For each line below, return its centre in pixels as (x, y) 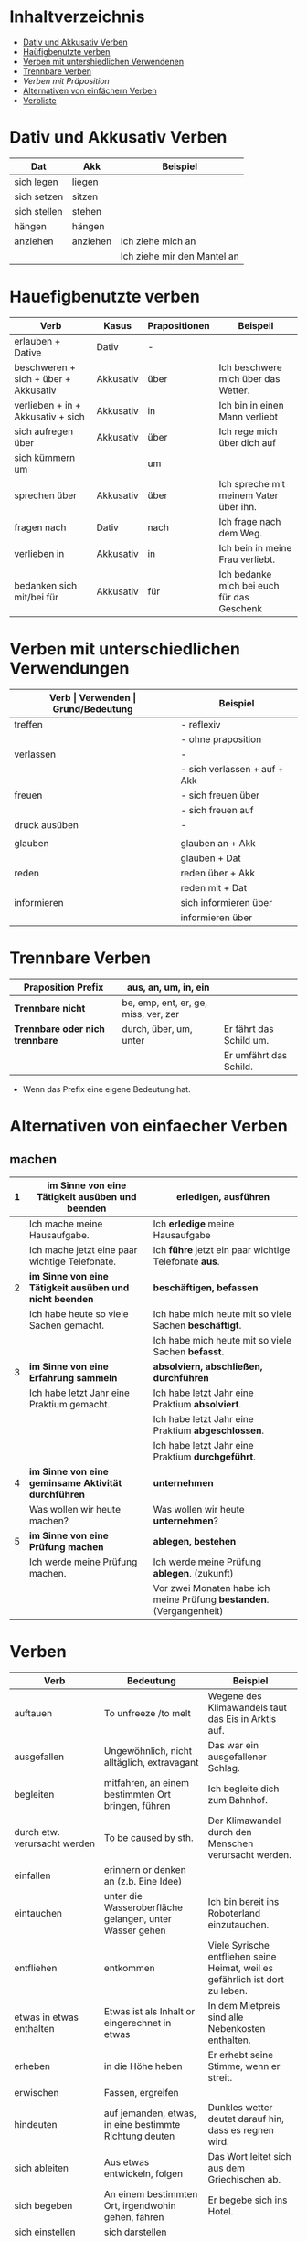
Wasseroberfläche (143, 1907)
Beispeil (256, 325)
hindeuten (36, 2124)
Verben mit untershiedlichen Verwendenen (103, 61)
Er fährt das (249, 1028)
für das (234, 597)
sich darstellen (135, 2232)
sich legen (37, 182)
